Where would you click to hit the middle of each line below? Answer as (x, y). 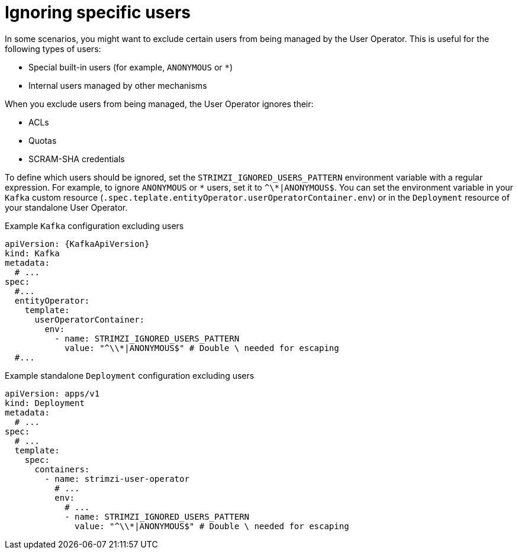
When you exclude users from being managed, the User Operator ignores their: (159, 104)
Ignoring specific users (98, 12)
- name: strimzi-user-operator (117, 479)
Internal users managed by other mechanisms (118, 85)
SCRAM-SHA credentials (77, 159)
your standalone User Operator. (66, 207)
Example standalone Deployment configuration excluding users (130, 375)
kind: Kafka (32, 253)
